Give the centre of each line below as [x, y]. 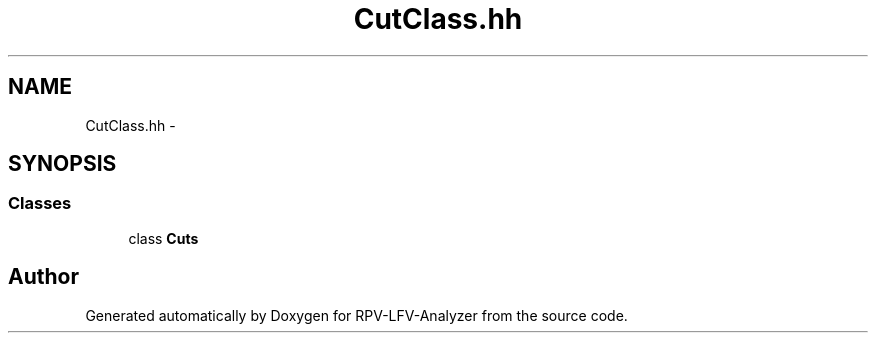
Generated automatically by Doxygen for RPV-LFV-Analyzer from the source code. [356, 315]
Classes [40, 203]
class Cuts [163, 238]
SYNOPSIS [62, 164]
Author [43, 277]
